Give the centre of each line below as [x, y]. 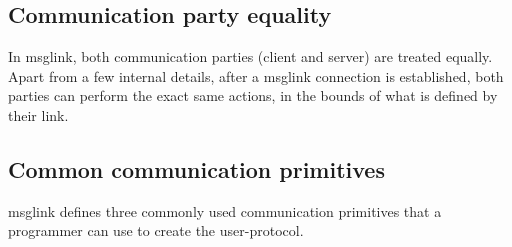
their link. [38, 114]
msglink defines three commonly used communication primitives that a [225, 210]
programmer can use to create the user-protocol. [156, 230]
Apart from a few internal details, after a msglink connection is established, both [256, 75]
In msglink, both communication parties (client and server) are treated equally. [250, 56]
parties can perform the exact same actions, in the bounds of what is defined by [253, 95]
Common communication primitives [196, 168]
